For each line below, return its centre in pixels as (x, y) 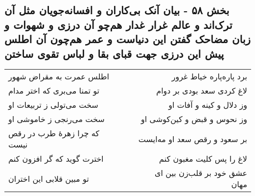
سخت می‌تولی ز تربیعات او (53, 105)
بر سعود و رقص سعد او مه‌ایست (193, 139)
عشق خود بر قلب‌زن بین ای (201, 173)
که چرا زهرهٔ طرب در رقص (54, 133)
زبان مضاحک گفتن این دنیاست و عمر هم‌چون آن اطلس (127, 39)
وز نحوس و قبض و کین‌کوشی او (194, 119)
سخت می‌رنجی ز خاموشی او (57, 119)
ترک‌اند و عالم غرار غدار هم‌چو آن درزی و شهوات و (118, 24)
